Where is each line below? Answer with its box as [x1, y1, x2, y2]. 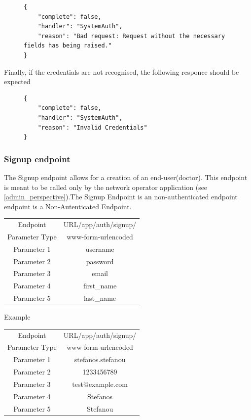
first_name [83, 280, 117, 291]
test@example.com [72, 378, 128, 389]
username [85, 243, 114, 254]
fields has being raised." [24, 42, 112, 49]
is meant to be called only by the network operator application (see [4, 182, 208, 192]
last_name [84, 293, 116, 303]
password [86, 256, 114, 266]
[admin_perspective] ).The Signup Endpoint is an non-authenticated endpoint [4, 191, 238, 202]
